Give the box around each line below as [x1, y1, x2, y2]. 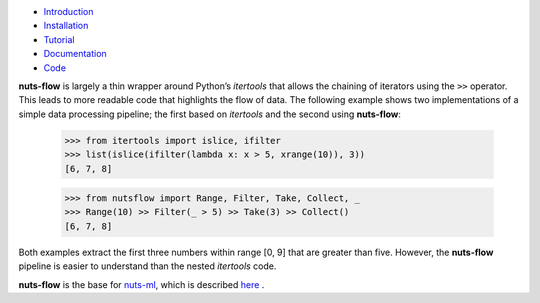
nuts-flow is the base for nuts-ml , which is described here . [18, 278, 265, 290]
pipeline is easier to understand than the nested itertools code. [18, 260, 277, 272]
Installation [43, 20, 89, 32]
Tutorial [43, 33, 75, 45]
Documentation [43, 48, 107, 60]
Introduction [43, 6, 94, 17]
